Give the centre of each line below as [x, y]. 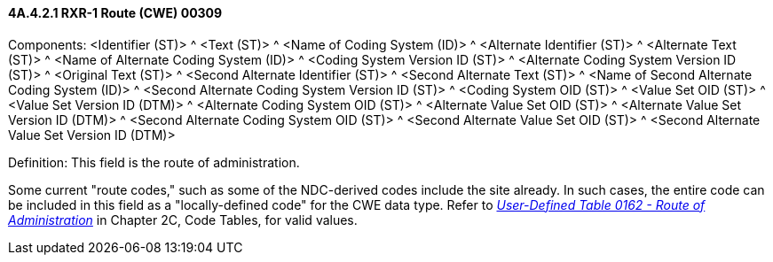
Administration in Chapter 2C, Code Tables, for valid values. [183, 220]
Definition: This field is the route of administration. [154, 162]
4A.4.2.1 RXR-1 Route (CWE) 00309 [115, 13]
